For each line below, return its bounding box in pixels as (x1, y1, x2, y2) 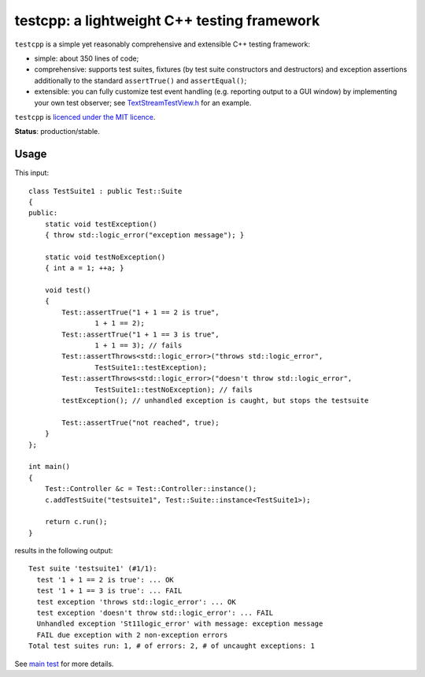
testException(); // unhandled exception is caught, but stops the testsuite (61, 396, 369, 405)
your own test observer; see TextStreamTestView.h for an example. (34, 98, 252, 107)
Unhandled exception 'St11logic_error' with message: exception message (36, 619, 323, 628)
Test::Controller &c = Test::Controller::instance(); (44, 485, 257, 493)
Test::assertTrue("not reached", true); (61, 418, 220, 427)
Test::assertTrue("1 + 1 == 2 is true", (61, 307, 220, 317)
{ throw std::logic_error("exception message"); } (44, 231, 245, 240)
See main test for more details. (14, 659, 114, 668)
